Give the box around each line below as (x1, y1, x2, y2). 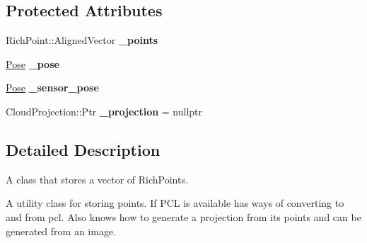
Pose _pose (6, 56, 59, 71)
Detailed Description (6, 138, 161, 160)
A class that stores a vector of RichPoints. (6, 171, 188, 186)
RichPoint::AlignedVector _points (6, 33, 158, 47)
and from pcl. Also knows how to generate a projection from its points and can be (6, 209, 361, 224)
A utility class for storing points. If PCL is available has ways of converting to (6, 196, 344, 210)
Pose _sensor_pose (6, 80, 99, 95)
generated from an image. (6, 223, 117, 238)
